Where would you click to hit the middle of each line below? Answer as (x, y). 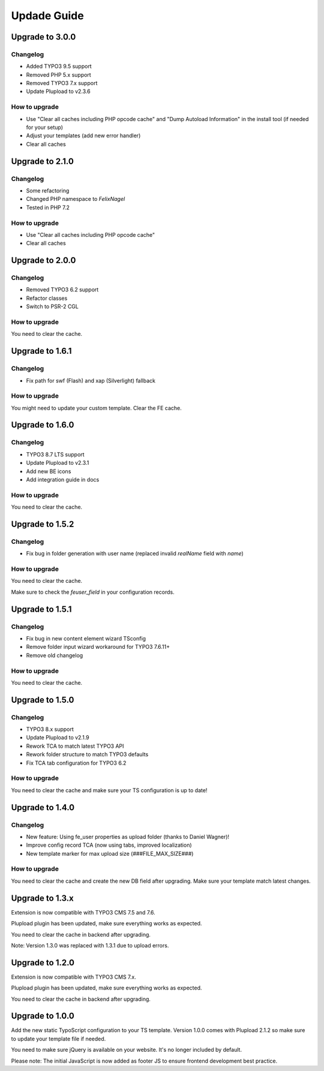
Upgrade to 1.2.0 (43, 962)
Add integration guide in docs (63, 479)
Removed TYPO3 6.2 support (62, 290)
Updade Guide (47, 16)
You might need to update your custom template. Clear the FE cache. (97, 408)
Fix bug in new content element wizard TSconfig (86, 638)
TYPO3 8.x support (50, 729)
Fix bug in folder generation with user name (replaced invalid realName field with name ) (135, 553)
